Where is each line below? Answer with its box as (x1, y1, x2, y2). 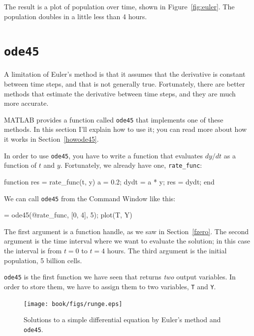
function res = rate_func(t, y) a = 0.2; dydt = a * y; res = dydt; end (4, 176, 215, 186)
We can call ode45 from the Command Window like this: (4, 193, 176, 203)
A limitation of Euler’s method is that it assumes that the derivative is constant (4, 69, 246, 79)
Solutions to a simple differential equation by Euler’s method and (24, 314, 221, 325)
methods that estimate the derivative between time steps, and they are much (4, 88, 236, 98)
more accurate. (4, 98, 49, 108)
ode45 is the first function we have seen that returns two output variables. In (4, 272, 236, 282)
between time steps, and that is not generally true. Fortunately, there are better (4, 79, 245, 89)
